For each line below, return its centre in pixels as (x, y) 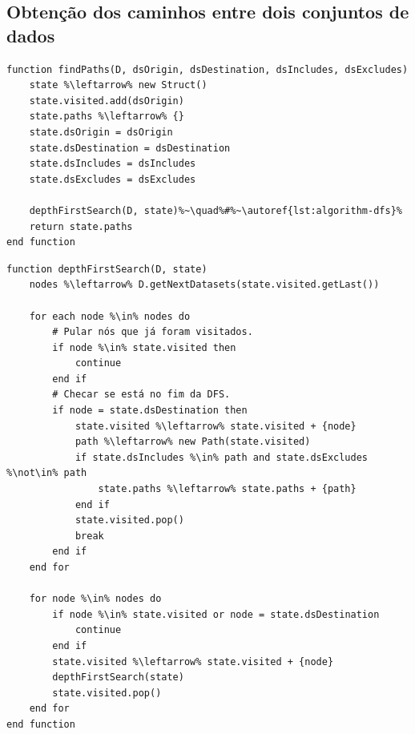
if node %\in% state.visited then (144, 347)
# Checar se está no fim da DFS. (141, 395)
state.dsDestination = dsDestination (130, 148)
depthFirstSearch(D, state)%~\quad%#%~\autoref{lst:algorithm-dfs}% (216, 210)
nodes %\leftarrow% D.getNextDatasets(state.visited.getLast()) (204, 285)
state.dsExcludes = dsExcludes (113, 179)
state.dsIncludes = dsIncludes (113, 164)
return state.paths (81, 226)
